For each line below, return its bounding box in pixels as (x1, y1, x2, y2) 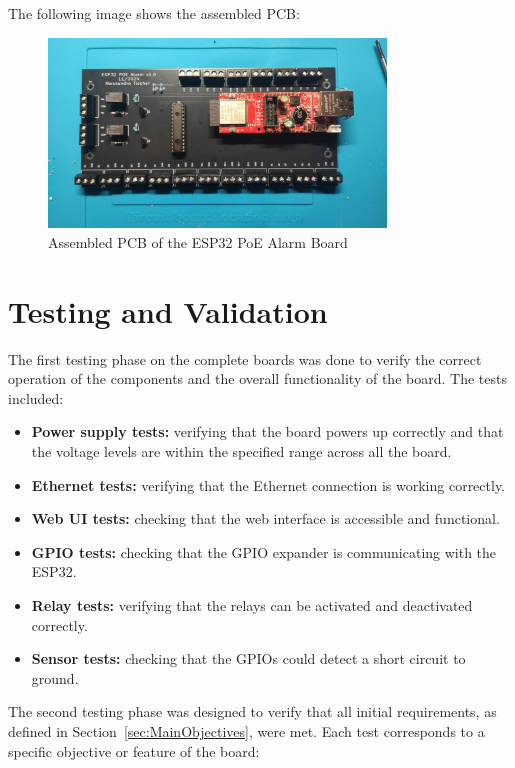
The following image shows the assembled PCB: (8, 3, 300, 23)
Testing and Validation (8, 290, 328, 331)
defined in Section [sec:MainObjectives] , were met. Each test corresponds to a (8, 721, 485, 741)
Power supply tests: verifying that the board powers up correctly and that (31, 421, 504, 442)
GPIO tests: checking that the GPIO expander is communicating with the (31, 541, 497, 562)
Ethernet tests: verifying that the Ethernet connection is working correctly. (31, 474, 506, 495)
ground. (31, 667, 79, 688)
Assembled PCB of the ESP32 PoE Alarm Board (48, 231, 348, 252)
